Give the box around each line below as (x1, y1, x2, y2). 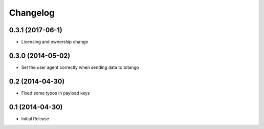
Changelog (9, 7, 55, 18)
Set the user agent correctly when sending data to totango (21, 64, 139, 70)
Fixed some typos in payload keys (21, 90, 90, 96)
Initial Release (21, 115, 49, 122)
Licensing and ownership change (21, 39, 88, 45)
